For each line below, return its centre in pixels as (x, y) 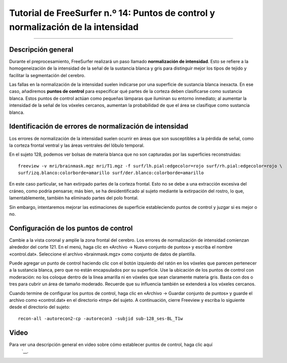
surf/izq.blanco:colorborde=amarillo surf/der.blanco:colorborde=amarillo (111, 173)
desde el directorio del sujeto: (40, 307)
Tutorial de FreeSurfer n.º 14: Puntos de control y (112, 13)
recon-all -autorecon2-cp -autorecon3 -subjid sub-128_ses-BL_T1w (101, 318)
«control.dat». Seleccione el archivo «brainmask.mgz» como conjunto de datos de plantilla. (103, 254)
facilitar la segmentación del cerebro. (47, 75)
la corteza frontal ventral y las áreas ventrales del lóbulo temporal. (77, 145)
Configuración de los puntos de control (71, 228)
